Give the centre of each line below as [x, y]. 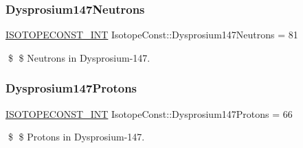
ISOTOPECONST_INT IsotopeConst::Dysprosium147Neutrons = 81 [152, 35]
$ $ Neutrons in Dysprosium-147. [79, 57]
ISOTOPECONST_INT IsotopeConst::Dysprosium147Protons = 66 [149, 113]
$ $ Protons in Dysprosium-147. [76, 137]
